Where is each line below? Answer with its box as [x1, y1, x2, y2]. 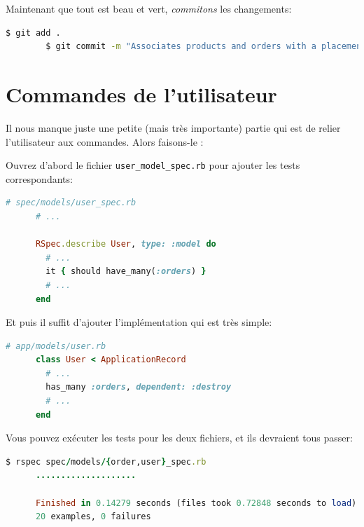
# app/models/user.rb [6, 341, 106, 351]
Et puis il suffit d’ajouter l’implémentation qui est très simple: [6, 315, 272, 329]
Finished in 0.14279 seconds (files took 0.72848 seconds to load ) [35, 498, 357, 508]
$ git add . [6, 27, 61, 38]
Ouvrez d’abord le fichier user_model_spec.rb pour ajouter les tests [6, 158, 300, 172]
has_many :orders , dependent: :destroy [45, 382, 232, 392]
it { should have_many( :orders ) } [45, 266, 206, 277]
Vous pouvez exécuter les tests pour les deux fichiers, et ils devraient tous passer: [6, 430, 353, 445]
